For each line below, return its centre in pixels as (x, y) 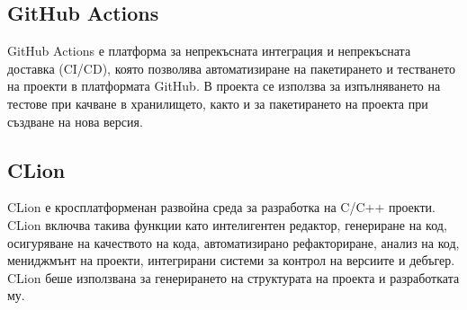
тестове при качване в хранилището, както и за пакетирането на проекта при (218, 103)
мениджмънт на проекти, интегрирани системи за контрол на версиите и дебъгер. (231, 260)
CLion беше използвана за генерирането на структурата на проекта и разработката (233, 277)
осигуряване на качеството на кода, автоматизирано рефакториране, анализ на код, (233, 242)
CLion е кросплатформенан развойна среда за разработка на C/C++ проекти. (221, 207)
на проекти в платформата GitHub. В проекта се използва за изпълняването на (224, 86)
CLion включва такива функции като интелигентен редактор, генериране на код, (227, 224)
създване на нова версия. (75, 121)
